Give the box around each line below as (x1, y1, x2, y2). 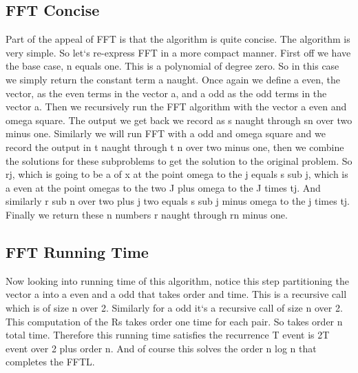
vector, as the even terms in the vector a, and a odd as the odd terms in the (6, 85, 327, 100)
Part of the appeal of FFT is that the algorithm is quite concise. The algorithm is (6, 32, 350, 46)
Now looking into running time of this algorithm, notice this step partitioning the (6, 273, 349, 288)
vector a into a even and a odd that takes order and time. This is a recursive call (6, 287, 347, 301)
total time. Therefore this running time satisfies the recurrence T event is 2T (6, 327, 330, 342)
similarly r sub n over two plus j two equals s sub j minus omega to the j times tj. (6, 194, 350, 208)
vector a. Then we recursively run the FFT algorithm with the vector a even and (6, 99, 347, 114)
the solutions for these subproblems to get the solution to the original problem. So (6, 153, 352, 168)
